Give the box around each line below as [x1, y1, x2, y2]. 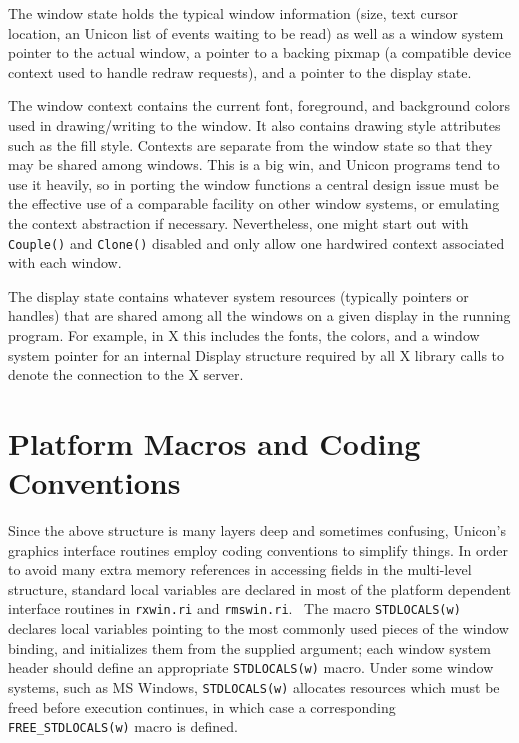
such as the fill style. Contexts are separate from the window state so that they [8, 134, 493, 155]
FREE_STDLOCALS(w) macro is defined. [8, 716, 238, 737]
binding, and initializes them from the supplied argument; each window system [8, 637, 492, 658]
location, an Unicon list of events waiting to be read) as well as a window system [8, 22, 504, 43]
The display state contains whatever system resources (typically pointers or [8, 285, 469, 306]
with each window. [8, 252, 122, 273]
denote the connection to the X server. [8, 364, 244, 385]
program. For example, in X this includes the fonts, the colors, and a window [8, 324, 480, 345]
